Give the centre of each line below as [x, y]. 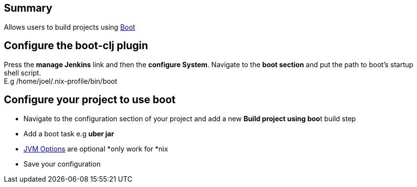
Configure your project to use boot [90, 100]
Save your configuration [62, 164]
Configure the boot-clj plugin [76, 46]
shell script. [22, 73]
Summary [28, 8]
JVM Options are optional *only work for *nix [96, 149]
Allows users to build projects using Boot [70, 27]
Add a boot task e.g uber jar [69, 133]
